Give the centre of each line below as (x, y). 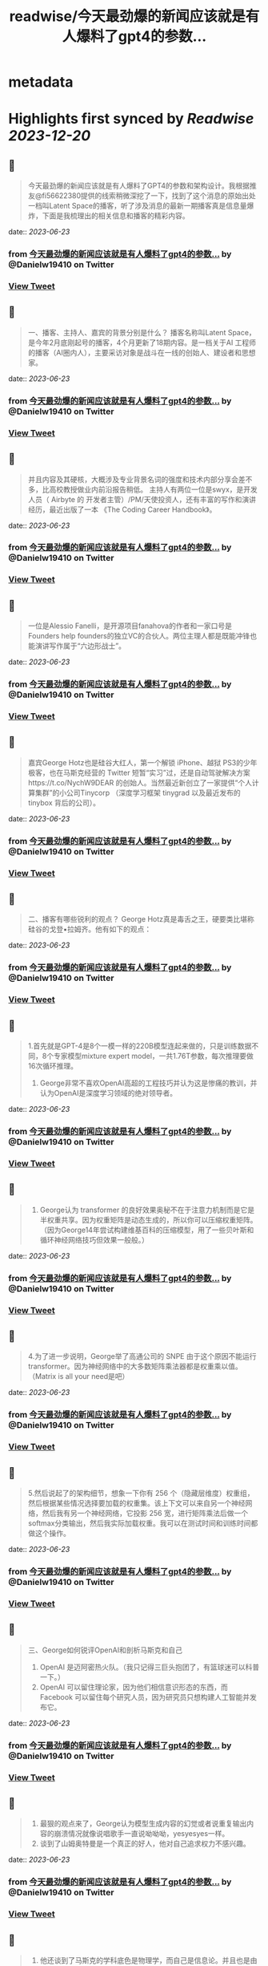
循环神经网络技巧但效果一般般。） (94, 1239)
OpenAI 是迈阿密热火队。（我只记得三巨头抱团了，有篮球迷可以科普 (150, 1667)
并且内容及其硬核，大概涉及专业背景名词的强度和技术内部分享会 (133, 479)
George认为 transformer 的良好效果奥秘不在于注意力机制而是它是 (147, 1210)
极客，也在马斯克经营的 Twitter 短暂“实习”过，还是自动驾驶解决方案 (139, 772)
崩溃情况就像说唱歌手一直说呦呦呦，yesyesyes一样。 (142, 1834)
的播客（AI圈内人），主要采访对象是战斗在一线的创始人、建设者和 (135, 352)
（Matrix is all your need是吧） (78, 1376)
